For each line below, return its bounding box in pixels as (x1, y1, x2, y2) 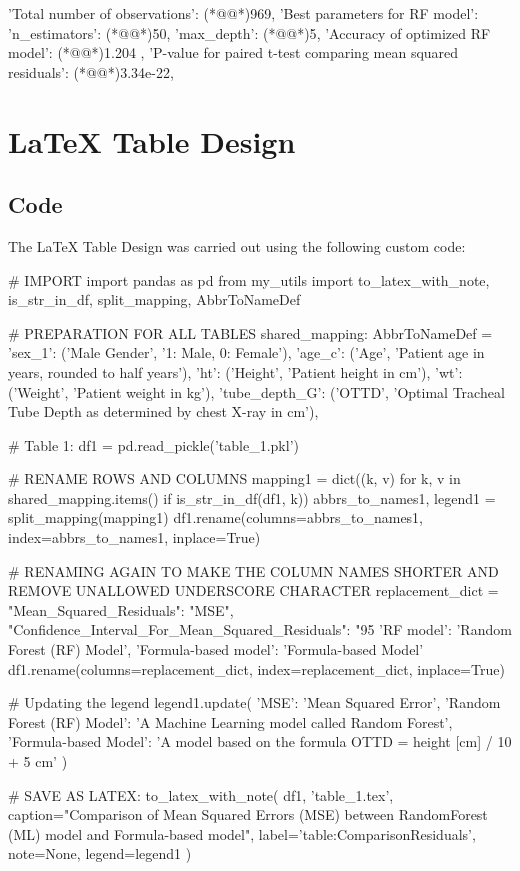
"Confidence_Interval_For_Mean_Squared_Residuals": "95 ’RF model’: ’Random (8, 619, 512, 640)
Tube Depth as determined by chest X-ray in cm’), (8, 401, 319, 422)
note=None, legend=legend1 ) (8, 843, 192, 864)
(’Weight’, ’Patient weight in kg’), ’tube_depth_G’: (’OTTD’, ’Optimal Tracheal (8, 381, 505, 402)
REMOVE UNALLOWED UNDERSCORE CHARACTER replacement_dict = (8, 580, 499, 601)
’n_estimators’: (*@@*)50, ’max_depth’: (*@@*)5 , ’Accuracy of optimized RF (8, 22, 491, 43)
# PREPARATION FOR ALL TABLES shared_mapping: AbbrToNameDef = (8, 322, 493, 343)
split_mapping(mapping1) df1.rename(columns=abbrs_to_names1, (8, 507, 424, 528)
